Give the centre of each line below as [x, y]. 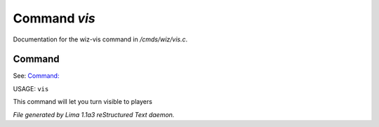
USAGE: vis [31, 88]
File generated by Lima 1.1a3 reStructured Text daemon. [94, 114]
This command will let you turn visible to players [82, 102]
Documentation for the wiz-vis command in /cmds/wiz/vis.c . [100, 39]
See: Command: [36, 76]
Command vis [54, 18]
